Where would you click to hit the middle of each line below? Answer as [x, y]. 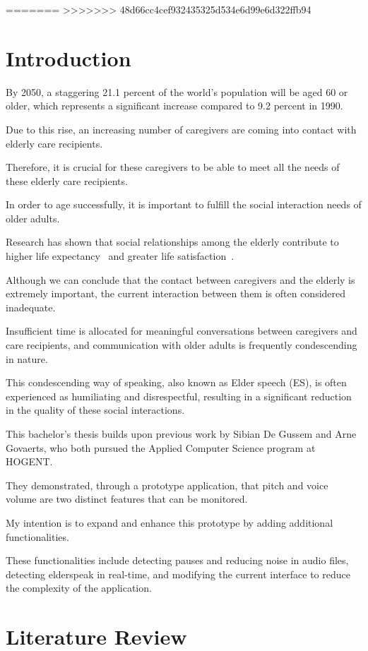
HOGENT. [29, 461]
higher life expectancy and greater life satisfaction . [120, 256]
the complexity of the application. [79, 588]
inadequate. [31, 307]
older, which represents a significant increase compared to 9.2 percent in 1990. [174, 106]
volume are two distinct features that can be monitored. [127, 499]
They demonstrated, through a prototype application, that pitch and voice [167, 485]
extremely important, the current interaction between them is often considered [176, 293]
